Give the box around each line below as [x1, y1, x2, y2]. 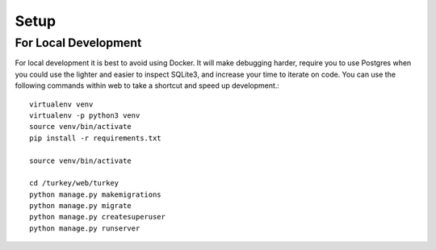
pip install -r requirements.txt [29, 133, 161, 143]
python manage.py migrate [29, 202, 132, 210]
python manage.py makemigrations [29, 190, 161, 199]
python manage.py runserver [29, 223, 140, 233]
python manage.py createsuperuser [29, 212, 166, 222]
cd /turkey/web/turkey [29, 178, 119, 188]
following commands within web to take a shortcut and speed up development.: [15, 81, 280, 90]
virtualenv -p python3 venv [29, 110, 140, 120]
